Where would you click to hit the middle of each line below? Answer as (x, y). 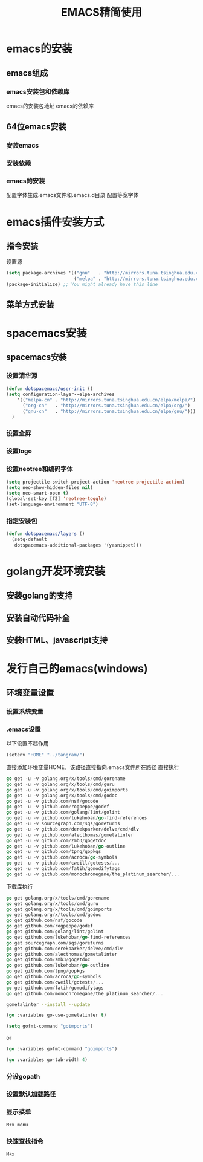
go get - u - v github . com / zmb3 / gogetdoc (56, 840)
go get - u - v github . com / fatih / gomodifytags (63, 869)
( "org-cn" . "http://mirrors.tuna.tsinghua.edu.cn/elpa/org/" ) (106, 406)
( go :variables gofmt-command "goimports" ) (62, 1049)
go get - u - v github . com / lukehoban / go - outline (66, 846)
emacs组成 (27, 73)
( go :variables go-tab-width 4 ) (47, 1060)
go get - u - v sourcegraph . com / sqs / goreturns (63, 824)
